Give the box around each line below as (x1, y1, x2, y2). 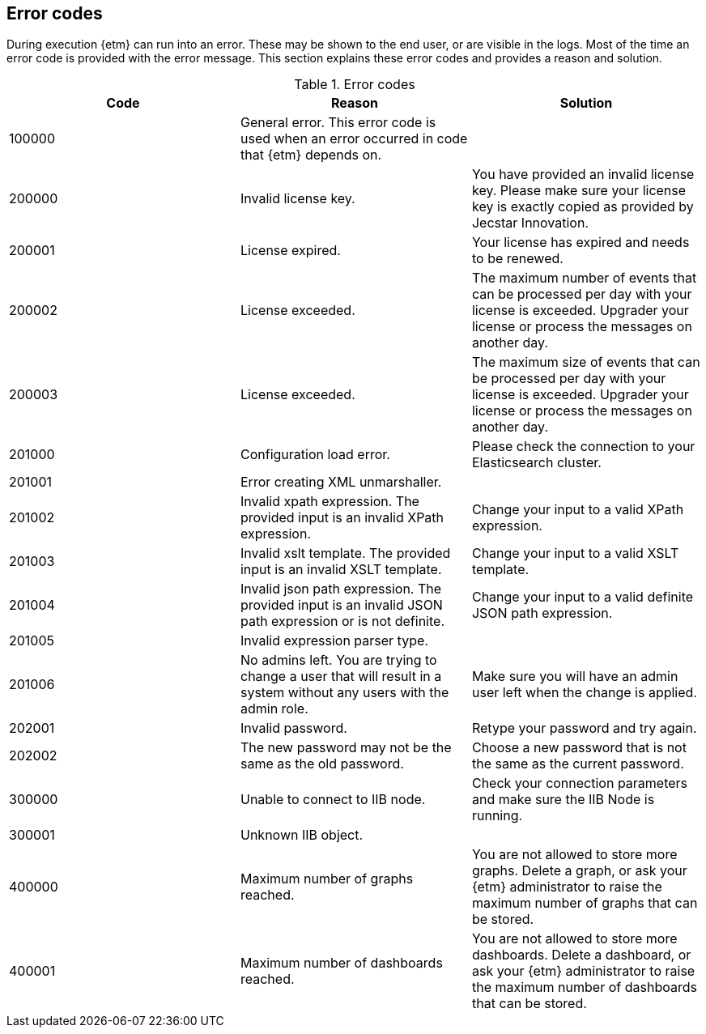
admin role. (240, 700, 308, 717)
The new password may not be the (240, 739, 452, 756)
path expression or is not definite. (240, 613, 444, 630)
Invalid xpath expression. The (240, 493, 419, 510)
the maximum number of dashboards (471, 979, 697, 996)
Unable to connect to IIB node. (240, 791, 426, 808)
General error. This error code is (240, 114, 436, 131)
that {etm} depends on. (240, 147, 382, 164)
